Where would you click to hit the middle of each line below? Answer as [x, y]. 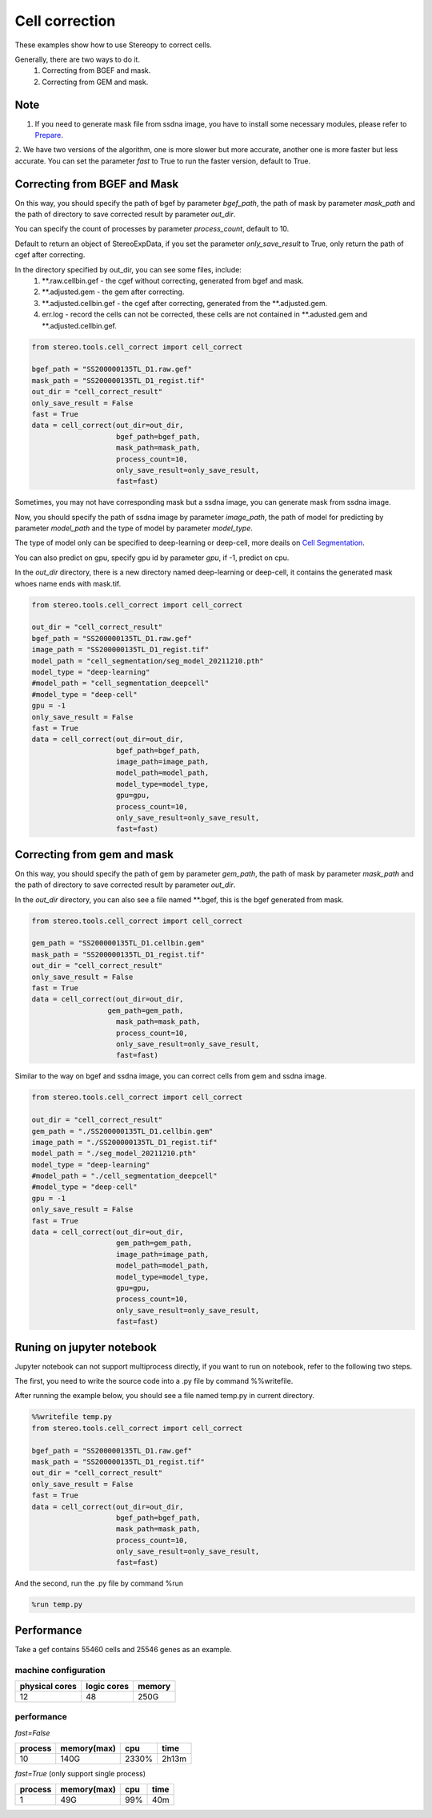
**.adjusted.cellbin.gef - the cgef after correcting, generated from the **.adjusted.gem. [185, 303]
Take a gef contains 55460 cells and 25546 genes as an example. [123, 1649]
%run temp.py [57, 1605]
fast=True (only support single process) [80, 1774]
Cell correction [65, 21]
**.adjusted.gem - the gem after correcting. [113, 292]
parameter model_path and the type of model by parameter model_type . [134, 528]
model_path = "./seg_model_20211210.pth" [114, 1153]
